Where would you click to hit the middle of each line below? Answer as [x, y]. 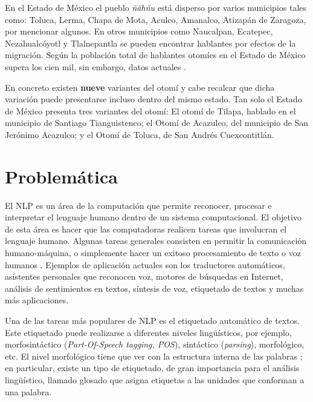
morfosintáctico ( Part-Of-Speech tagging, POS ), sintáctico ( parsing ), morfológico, [155, 344]
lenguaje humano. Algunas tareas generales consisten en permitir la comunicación [156, 241]
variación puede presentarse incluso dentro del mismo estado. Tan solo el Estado [153, 99]
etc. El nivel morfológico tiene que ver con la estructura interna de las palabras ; [154, 356]
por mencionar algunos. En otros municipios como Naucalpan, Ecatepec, [139, 31]
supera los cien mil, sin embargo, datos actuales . [95, 66]
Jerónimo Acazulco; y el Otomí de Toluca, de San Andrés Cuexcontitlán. [140, 134]
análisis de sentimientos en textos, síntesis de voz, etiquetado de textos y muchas [154, 288]
